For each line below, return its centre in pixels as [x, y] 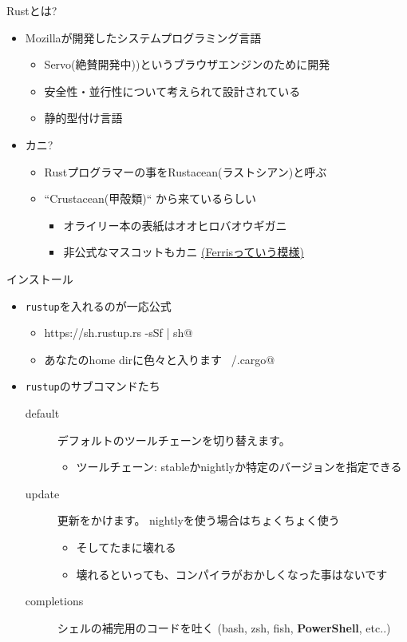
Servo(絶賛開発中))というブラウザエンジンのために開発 [187, 64]
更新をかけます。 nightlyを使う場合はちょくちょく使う [198, 520]
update [42, 493]
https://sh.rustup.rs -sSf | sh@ [119, 333]
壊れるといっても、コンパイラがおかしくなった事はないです [232, 574]
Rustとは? [32, 10]
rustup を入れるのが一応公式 [98, 305]
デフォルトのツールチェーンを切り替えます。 [174, 440]
